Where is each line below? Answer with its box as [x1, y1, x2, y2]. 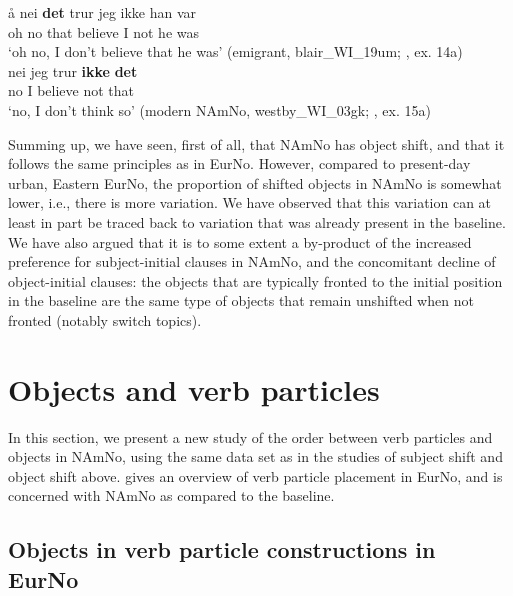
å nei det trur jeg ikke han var [8, 2, 197, 22]
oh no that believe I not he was [8, 21, 200, 42]
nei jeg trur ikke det [8, 60, 138, 81]
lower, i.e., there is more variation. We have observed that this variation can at [8, 192, 492, 213]
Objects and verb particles [8, 368, 380, 409]
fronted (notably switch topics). [8, 309, 202, 330]
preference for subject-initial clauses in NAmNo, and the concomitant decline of [8, 251, 496, 272]
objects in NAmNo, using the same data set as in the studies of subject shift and [8, 446, 503, 467]
